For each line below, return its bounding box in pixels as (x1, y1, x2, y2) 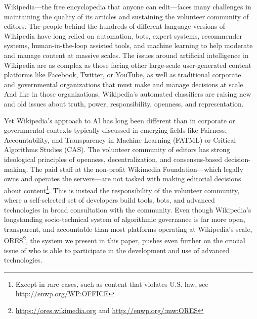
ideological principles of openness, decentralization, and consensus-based (4, 154, 222, 164)
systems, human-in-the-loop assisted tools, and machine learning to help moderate (4, 40, 253, 51)
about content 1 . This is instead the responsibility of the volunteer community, (4, 183, 240, 195)
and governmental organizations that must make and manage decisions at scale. (4, 79, 245, 89)
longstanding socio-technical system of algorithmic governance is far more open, (4, 214, 245, 224)
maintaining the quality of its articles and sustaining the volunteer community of (4, 11, 249, 21)
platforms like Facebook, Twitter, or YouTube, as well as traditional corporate (4, 69, 241, 80)
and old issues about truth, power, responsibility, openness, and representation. (4, 98, 244, 108)
